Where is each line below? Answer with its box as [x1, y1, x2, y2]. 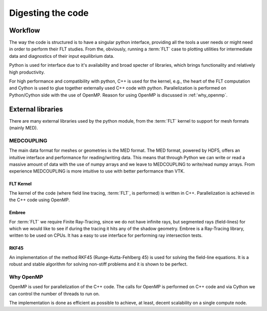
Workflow [9, 26, 41, 35]
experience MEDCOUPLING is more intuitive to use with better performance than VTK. [9, 168, 185, 174]
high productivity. [9, 69, 45, 75]
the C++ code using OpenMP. [9, 197, 70, 203]
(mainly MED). [9, 125, 38, 131]
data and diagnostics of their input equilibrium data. [9, 53, 115, 59]
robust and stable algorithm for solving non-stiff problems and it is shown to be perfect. [9, 261, 188, 267]
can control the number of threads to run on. [9, 291, 100, 297]
